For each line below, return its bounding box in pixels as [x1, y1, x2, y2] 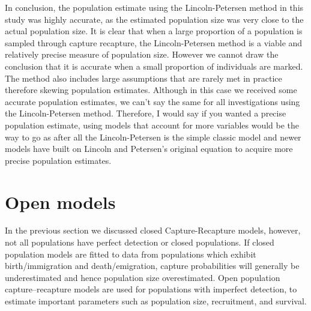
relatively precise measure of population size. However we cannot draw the [5, 48, 279, 61]
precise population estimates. [5, 154, 112, 166]
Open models [5, 189, 116, 214]
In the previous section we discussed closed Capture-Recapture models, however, [5, 224, 301, 237]
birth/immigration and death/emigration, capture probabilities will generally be [5, 259, 300, 272]
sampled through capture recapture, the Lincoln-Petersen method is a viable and [5, 36, 303, 49]
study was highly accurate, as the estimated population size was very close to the [5, 13, 304, 25]
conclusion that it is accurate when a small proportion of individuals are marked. [5, 59, 303, 72]
